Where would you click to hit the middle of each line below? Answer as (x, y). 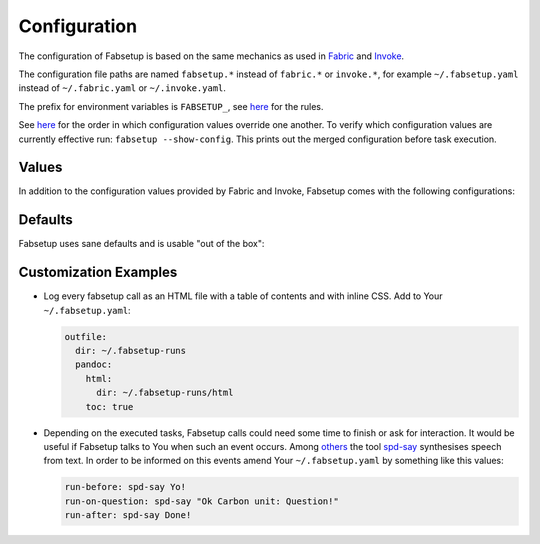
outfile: (86, 336)
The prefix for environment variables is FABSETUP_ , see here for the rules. (171, 106)
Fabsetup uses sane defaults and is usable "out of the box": (141, 244)
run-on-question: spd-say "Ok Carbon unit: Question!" (201, 501)
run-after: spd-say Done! (128, 515)
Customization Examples (98, 272)
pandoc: (94, 364)
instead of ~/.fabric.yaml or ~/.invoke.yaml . (122, 88)
